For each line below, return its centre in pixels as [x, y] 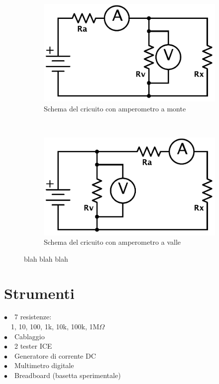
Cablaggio [30, 336]
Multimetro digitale [44, 365]
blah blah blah [46, 258]
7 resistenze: [33, 317]
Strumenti [39, 293]
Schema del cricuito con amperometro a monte [115, 108]
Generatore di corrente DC [55, 355]
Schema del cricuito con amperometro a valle [112, 242]
